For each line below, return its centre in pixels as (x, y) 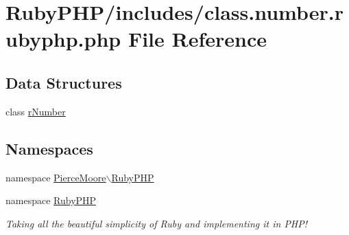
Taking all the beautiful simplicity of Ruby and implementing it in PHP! (157, 223)
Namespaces (49, 148)
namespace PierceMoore (56, 177)
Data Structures (64, 82)
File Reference (197, 39)
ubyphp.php (63, 39)
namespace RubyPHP (51, 200)
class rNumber (36, 111)
